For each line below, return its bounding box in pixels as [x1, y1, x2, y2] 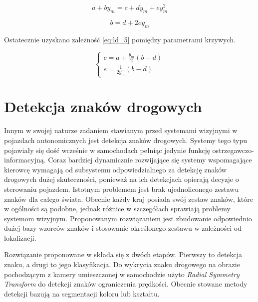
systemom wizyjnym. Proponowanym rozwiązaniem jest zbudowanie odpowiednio [4, 213, 252, 223]
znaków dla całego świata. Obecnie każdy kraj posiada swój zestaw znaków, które [4, 193, 253, 204]
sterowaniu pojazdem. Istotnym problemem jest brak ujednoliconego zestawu [4, 183, 239, 194]
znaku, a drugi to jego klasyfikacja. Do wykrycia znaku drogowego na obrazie [4, 259, 240, 270]
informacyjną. [4, 154, 46, 165]
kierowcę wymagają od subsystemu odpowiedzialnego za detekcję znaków [4, 164, 227, 174]
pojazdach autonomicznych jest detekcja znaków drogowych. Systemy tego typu [4, 135, 248, 145]
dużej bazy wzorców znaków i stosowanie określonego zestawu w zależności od [4, 223, 242, 233]
